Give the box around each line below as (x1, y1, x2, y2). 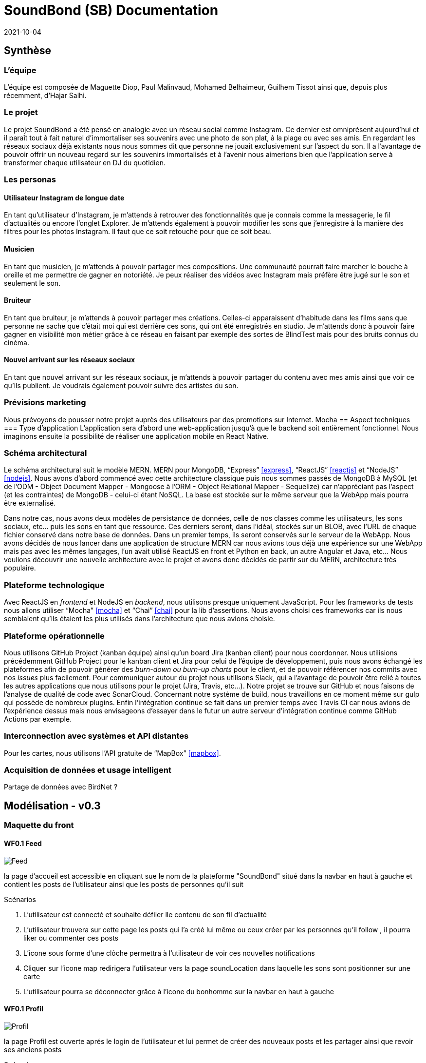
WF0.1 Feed (4, 839, 42, 847)
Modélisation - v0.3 (4, 799, 101, 812)
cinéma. (4, 338, 29, 347)
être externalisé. (4, 499, 56, 508)
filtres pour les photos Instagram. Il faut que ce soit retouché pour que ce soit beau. (4, 227, 272, 236)
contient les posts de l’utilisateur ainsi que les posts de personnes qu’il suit (4, 880, 243, 888)
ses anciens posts (4, 1045, 62, 1054)
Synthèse (4, 44, 52, 57)
